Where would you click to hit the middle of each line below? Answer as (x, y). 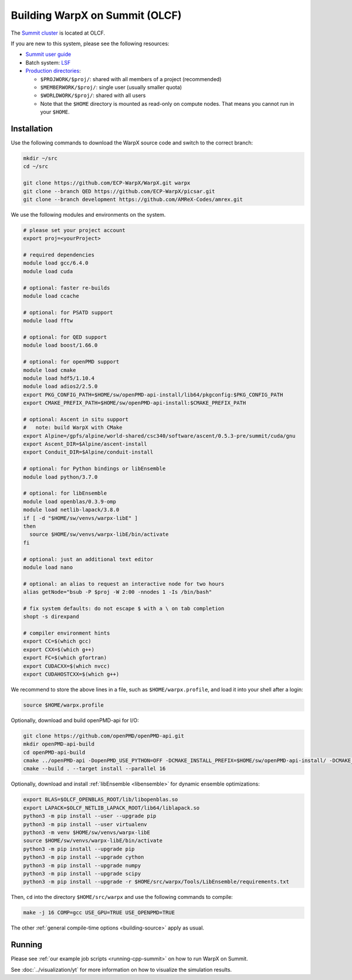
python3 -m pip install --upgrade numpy (82, 865)
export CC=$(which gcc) (57, 641)
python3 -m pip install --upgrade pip (79, 849)
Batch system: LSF (48, 62)
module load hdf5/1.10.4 (59, 378)
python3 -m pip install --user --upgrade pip (90, 816)
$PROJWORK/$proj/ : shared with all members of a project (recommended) (131, 79)
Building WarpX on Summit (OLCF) (96, 15)
